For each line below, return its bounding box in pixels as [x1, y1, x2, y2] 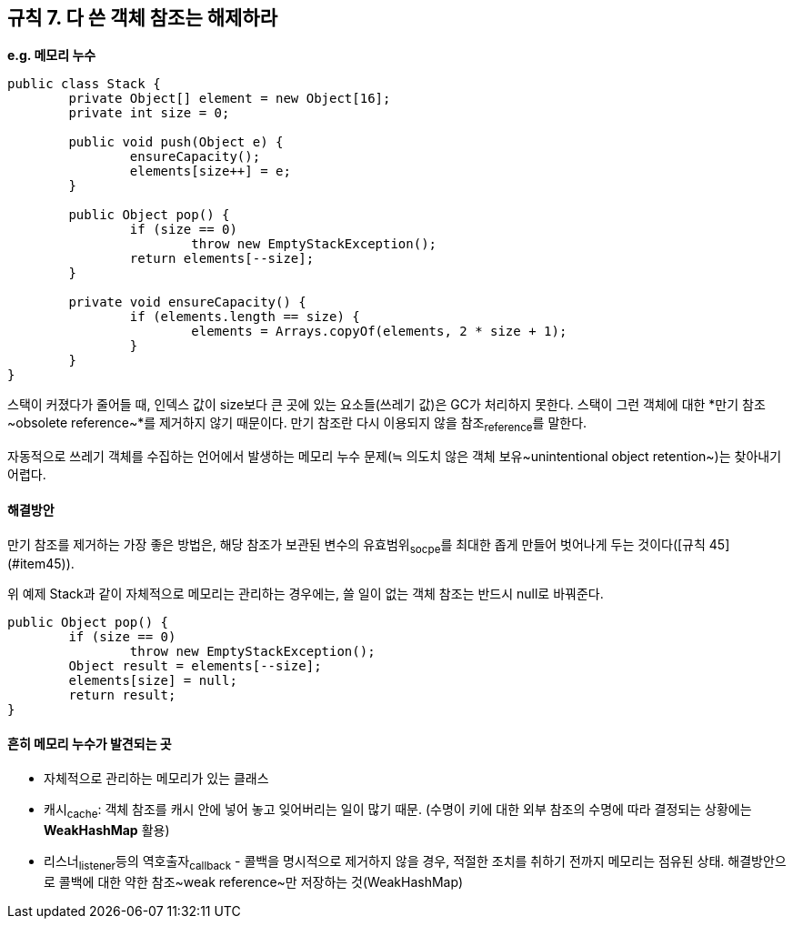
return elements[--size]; [129, 251, 315, 267]
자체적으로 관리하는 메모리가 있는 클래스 [44, 770, 269, 787]
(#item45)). [7, 556, 75, 572]
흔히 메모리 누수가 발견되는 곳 [7, 735, 172, 751]
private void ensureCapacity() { [68, 295, 306, 310]
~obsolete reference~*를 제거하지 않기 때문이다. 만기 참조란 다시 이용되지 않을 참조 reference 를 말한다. [7, 415, 587, 435]
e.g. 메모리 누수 [7, 47, 96, 64]
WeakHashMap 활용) [44, 822, 170, 839]
